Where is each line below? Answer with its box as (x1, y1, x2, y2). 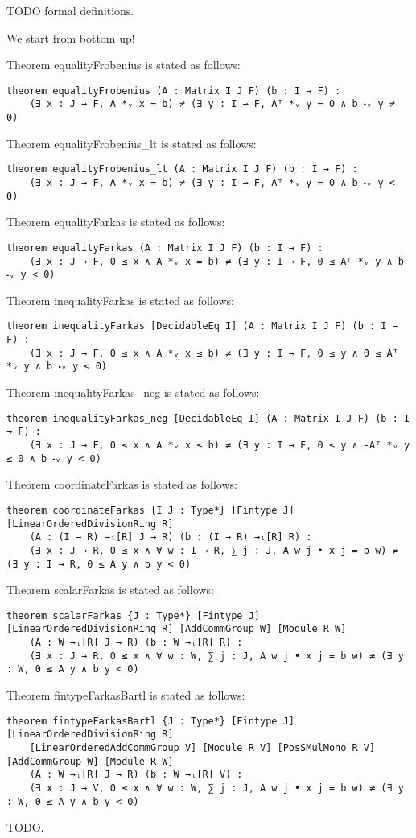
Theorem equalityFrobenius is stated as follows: (6, 56, 241, 73)
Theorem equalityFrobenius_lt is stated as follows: (6, 134, 257, 151)
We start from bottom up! (6, 29, 135, 46)
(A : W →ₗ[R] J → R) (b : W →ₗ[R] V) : (29, 769, 243, 781)
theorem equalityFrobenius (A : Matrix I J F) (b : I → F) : (6, 85, 341, 97)
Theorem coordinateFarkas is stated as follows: (6, 476, 237, 493)
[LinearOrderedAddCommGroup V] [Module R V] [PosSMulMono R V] (29, 741, 376, 753)
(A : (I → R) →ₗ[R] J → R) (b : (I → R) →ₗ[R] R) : (29, 531, 312, 543)
